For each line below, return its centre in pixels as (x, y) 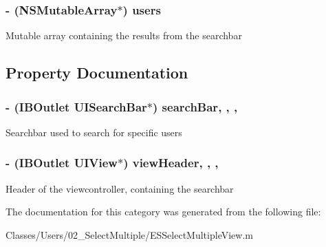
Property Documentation (97, 73)
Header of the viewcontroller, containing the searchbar (120, 188)
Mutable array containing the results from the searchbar (124, 35)
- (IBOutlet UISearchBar (76, 106)
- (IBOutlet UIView (62, 163)
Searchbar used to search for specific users (94, 132)
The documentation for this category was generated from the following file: (163, 212)
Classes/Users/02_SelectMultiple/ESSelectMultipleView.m (129, 234)
